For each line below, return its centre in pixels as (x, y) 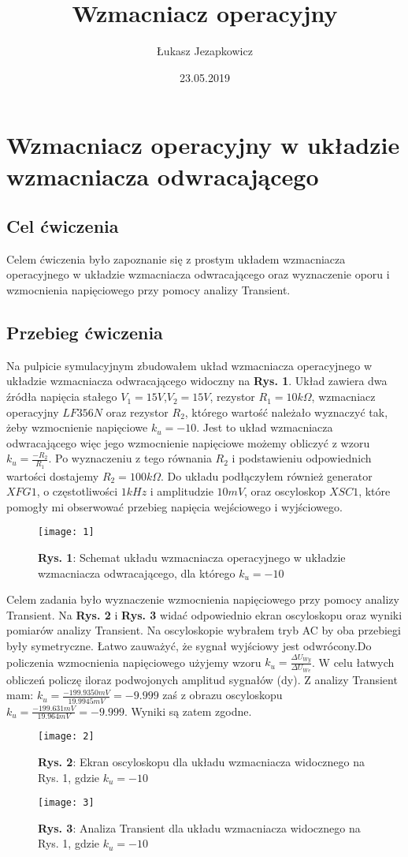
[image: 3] (66, 803)
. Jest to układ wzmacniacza (265, 427)
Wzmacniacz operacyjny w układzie (203, 145)
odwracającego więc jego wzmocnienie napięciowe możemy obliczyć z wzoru (188, 442)
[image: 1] (66, 532)
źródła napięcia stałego (62, 397)
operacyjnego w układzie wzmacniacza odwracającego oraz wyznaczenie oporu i (198, 274)
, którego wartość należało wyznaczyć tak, (286, 412)
